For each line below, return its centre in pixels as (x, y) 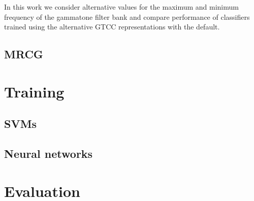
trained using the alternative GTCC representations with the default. (112, 27)
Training (34, 91)
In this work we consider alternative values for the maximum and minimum (121, 7)
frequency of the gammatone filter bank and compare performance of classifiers (127, 16)
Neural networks (49, 154)
